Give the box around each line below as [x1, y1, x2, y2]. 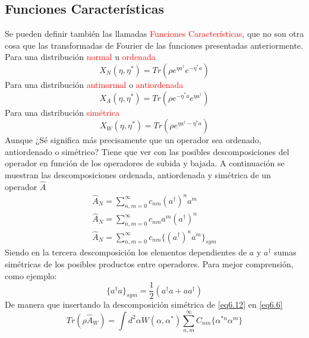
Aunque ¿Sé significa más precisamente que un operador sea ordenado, [5, 134, 261, 146]
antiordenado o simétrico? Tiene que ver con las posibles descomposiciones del [5, 145, 289, 157]
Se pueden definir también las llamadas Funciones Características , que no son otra [5, 27, 304, 40]
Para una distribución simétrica [5, 106, 119, 118]
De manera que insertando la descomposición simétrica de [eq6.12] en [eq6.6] [5, 298, 283, 311]
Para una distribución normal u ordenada [5, 50, 156, 63]
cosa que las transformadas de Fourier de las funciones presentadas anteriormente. [5, 39, 303, 51]
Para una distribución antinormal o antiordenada [5, 78, 184, 90]
